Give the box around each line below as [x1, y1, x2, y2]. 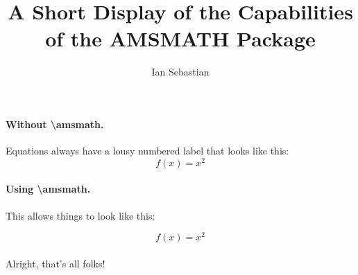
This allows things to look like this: [6, 208, 155, 222]
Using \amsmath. [6, 181, 91, 196]
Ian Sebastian [151, 64, 210, 79]
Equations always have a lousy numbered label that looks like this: [6, 143, 289, 158]
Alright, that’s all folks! [6, 256, 105, 270]
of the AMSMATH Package [45, 24, 316, 53]
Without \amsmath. [6, 116, 104, 131]
